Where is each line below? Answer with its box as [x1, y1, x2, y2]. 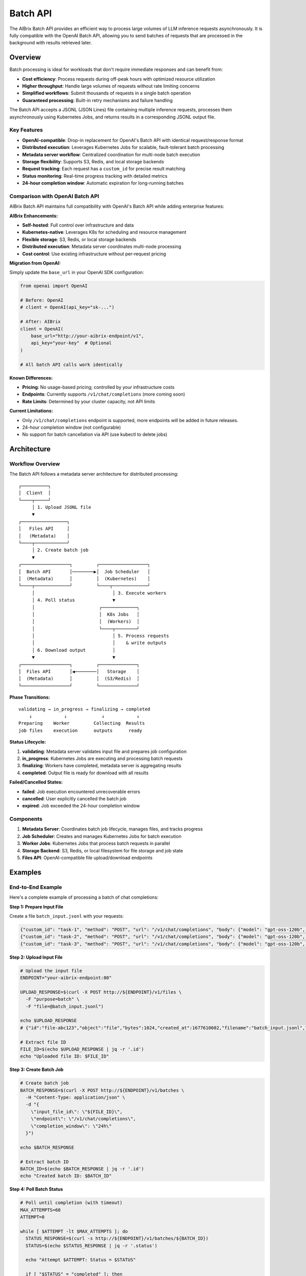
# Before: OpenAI [20, 298, 64, 303]
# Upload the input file [20, 968, 83, 973]
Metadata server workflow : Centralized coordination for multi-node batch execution [22, 151, 200, 158]
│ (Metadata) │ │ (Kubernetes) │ [18, 576, 150, 581]
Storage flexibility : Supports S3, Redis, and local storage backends [22, 158, 164, 164]
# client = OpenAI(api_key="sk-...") [20, 304, 115, 310]
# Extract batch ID [20, 1159, 69, 1165]
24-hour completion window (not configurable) [22, 424, 121, 430]
